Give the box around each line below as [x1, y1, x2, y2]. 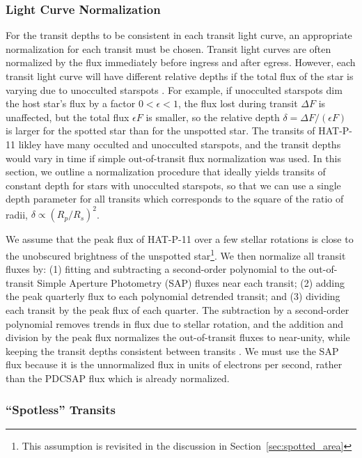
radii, [6, 207, 28, 221]
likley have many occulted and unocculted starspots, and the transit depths [18, 136, 341, 151]
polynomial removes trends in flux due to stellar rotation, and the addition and [6, 316, 344, 331]
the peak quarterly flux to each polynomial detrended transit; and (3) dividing [6, 289, 340, 303]
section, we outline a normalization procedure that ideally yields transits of [6, 164, 326, 179]
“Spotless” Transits [6, 400, 116, 418]
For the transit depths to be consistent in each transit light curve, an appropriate [6, 28, 352, 42]
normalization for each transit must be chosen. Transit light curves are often [6, 41, 331, 56]
